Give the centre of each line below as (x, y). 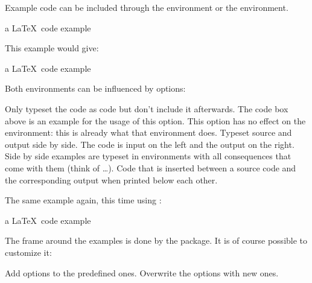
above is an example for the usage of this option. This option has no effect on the (155, 120)
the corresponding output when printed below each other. (111, 180)
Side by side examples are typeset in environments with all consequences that (148, 156)
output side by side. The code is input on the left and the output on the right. (150, 144)
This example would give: (52, 48)
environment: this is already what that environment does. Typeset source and (148, 132)
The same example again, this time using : (83, 200)
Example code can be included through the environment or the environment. (147, 7)
